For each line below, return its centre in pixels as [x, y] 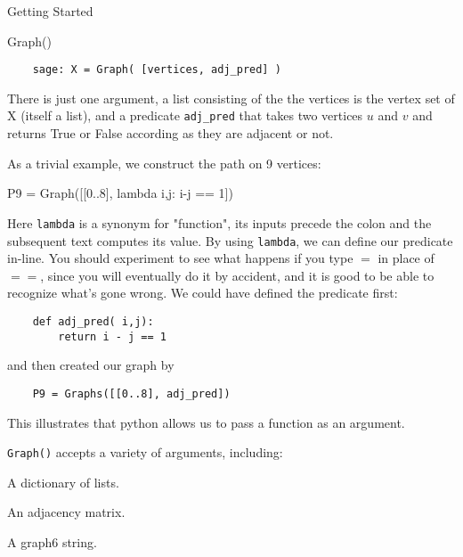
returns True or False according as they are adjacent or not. [171, 133]
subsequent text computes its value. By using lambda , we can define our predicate [230, 240]
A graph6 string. [52, 541]
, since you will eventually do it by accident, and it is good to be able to [237, 275]
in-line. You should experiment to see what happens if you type [180, 258]
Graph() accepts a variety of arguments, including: [145, 452]
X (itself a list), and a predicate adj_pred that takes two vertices [185, 115]
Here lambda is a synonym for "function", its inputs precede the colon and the [219, 222]
